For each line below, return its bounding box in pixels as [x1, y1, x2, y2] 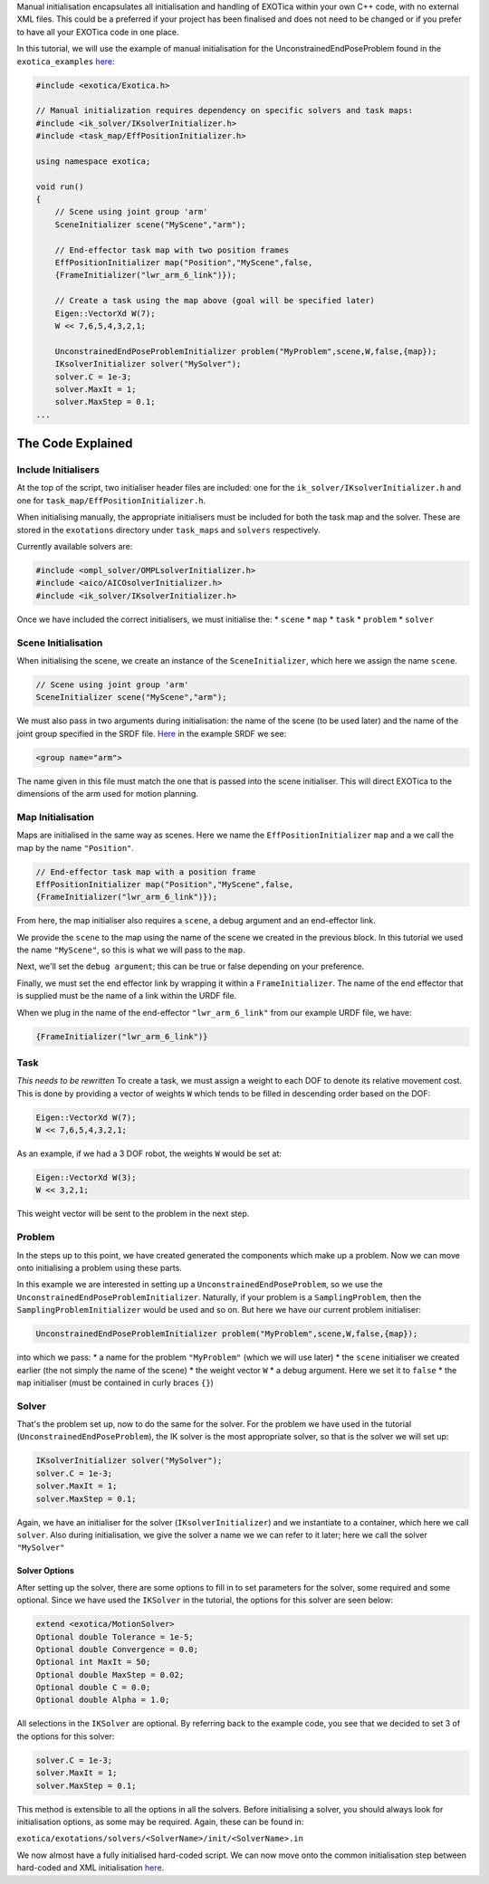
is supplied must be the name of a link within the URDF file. [16, 990, 237, 1001]
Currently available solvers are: [16, 541, 133, 552]
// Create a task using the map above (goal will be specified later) [54, 295, 376, 306]
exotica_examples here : [16, 55, 115, 67]
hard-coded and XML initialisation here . [16, 1862, 165, 1873]
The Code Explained [16, 435, 133, 452]
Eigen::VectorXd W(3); [35, 1172, 137, 1183]
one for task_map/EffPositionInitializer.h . [16, 494, 206, 506]
